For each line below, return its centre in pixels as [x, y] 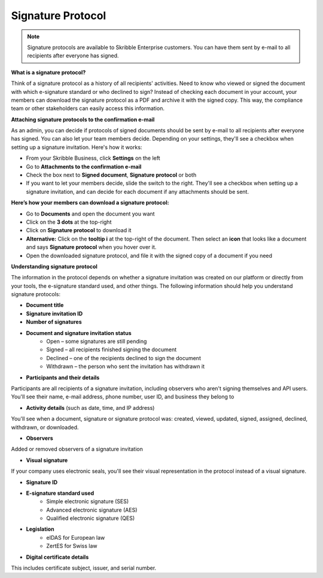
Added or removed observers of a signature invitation [77, 449]
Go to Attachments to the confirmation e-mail [84, 166]
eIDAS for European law [76, 537]
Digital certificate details [57, 557]
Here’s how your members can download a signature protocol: [90, 203]
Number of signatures [54, 322]
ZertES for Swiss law [72, 546]
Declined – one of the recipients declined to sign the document [124, 358]
